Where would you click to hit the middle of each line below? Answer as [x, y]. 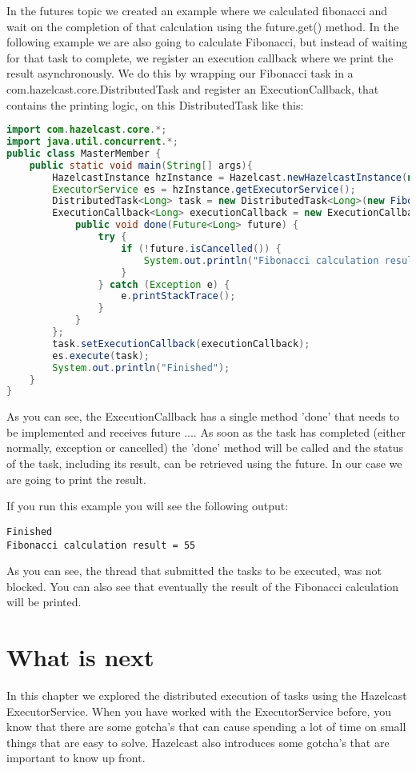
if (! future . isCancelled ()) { [201, 248]
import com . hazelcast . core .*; [87, 130]
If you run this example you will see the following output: [148, 506]
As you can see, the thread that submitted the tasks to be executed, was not [194, 571]
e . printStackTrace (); [178, 296]
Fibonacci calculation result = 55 [101, 545]
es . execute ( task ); [101, 356]
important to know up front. [76, 758]
